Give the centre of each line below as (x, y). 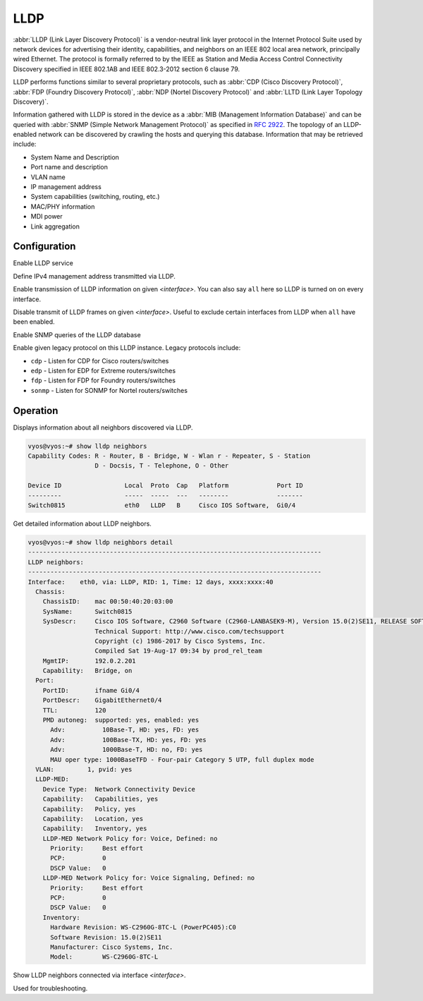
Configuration (44, 247)
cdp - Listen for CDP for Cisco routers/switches (100, 360)
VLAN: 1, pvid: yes (84, 769)
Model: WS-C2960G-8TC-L (104, 957)
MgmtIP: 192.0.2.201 (90, 661)
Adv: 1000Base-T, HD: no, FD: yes (127, 750)
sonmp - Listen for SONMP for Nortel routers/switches (109, 390)
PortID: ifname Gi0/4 (91, 690)
